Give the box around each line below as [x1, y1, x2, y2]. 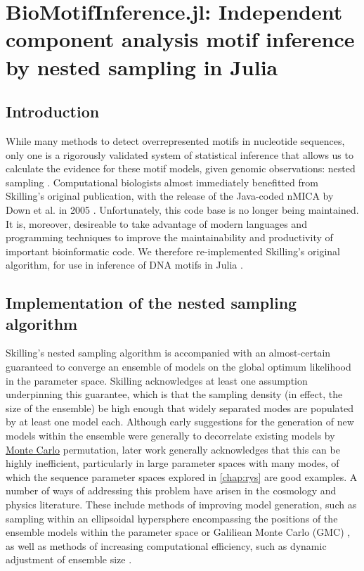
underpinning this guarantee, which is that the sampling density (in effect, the [6, 387, 343, 402]
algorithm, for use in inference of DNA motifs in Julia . [6, 257, 243, 272]
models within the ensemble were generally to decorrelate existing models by [6, 428, 335, 443]
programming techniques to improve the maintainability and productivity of [6, 230, 333, 245]
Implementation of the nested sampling [6, 292, 297, 314]
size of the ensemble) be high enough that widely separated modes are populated [6, 400, 354, 415]
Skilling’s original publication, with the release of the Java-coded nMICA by [6, 188, 334, 203]
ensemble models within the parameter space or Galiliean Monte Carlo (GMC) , [6, 525, 351, 539]
